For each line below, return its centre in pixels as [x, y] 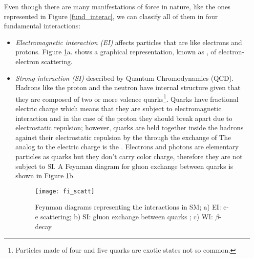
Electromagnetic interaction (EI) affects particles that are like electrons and [129, 42]
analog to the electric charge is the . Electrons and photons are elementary [127, 147]
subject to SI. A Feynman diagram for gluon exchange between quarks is [124, 166]
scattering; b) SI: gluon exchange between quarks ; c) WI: [127, 216]
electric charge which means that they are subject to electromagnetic [118, 108]
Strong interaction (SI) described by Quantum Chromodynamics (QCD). [125, 78]
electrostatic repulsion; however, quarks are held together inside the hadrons [129, 128]
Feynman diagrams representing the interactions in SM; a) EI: [128, 207]
